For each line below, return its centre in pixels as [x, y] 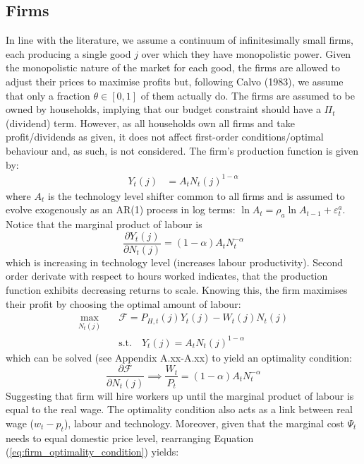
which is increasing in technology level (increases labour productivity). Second [175, 262]
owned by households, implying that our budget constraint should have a [163, 109]
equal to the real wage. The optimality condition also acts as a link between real [179, 409]
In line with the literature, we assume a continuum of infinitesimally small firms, [180, 40]
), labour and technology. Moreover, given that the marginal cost [204, 423]
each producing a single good [68, 53]
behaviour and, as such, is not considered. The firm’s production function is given [182, 150]
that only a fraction [48, 95]
